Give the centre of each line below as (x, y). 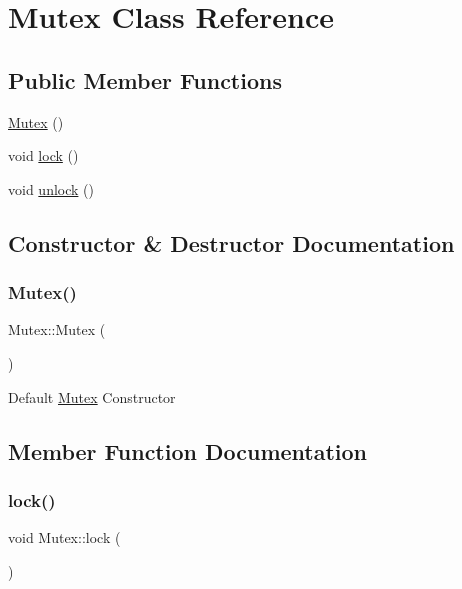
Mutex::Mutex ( (57, 329)
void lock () (43, 155)
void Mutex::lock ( (64, 537)
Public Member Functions (145, 79)
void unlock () (51, 188)
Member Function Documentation (188, 450)
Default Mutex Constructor (92, 396)
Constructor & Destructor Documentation (231, 242)
